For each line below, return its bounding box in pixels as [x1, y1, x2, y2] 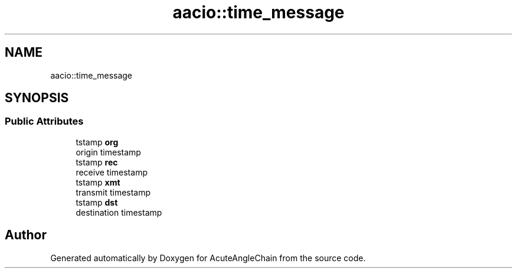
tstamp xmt [76, 177, 120, 187]
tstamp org [76, 136, 119, 147]
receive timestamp [76, 167, 148, 177]
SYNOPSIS [5, 90, 69, 106]
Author [5, 227, 47, 243]
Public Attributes [5, 115, 84, 128]
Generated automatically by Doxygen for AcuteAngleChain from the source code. [50, 252, 366, 263]
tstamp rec [76, 157, 118, 167]
